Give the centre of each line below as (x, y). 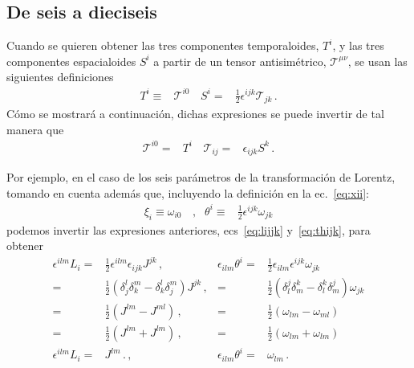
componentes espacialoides (71, 61)
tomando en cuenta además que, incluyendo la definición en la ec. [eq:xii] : (188, 192)
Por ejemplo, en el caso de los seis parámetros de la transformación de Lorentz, (201, 177)
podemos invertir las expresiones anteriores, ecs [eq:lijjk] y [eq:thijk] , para (189, 229)
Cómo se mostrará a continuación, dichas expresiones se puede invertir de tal (195, 113)
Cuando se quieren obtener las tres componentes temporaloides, (163, 45)
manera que (35, 129)
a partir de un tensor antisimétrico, (240, 61)
